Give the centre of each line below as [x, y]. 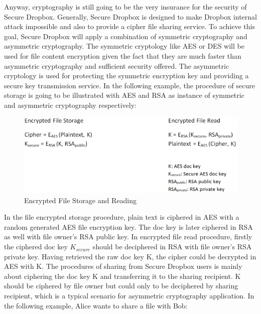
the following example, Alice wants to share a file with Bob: [96, 305]
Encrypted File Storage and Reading [80, 200]
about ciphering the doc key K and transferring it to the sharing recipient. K [122, 276]
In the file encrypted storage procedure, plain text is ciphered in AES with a [122, 217]
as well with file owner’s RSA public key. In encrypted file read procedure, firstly [128, 237]
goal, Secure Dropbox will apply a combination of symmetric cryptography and [126, 36]
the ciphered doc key [36, 247]
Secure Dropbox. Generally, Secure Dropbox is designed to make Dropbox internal [130, 16]
